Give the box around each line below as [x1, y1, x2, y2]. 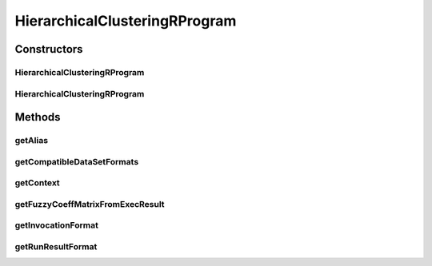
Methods [14, 110, 61, 124]
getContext [14, 177, 60, 189]
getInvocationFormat [14, 220, 99, 231]
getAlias [14, 135, 48, 146]
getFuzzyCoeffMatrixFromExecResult [14, 198, 165, 209]
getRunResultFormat [14, 240, 98, 252]
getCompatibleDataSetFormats [14, 156, 139, 167]
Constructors [14, 42, 83, 56]
